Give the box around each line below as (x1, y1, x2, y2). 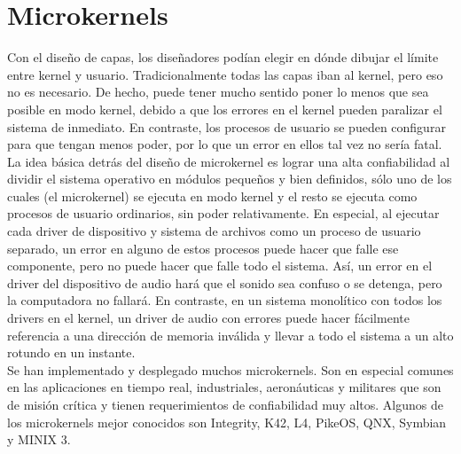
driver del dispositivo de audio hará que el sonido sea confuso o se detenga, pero (7, 273, 442, 292)
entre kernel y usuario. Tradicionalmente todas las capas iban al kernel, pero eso (7, 65, 443, 83)
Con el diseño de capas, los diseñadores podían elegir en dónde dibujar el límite (7, 48, 439, 67)
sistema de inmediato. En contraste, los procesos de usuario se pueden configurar (7, 117, 446, 136)
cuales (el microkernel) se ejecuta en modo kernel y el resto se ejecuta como (7, 186, 418, 205)
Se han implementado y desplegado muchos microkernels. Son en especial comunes (7, 360, 454, 379)
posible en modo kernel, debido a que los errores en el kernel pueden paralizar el (7, 99, 442, 118)
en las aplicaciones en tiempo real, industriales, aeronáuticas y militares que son (7, 378, 441, 396)
